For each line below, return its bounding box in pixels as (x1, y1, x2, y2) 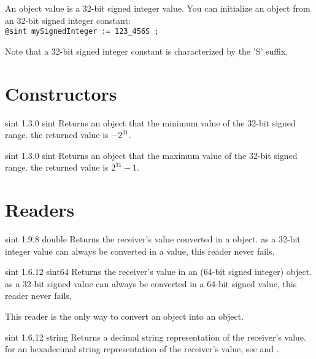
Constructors (5, 80, 117, 106)
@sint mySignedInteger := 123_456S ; (5, 27, 159, 36)
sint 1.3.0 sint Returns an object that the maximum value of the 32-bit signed (5, 149, 298, 161)
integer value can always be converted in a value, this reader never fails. (5, 244, 275, 257)
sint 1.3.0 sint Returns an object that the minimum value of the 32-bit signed (5, 116, 296, 129)
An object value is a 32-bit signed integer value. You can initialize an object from (5, 2, 310, 14)
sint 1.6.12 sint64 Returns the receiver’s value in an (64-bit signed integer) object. (5, 265, 312, 278)
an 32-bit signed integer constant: (5, 14, 131, 26)
